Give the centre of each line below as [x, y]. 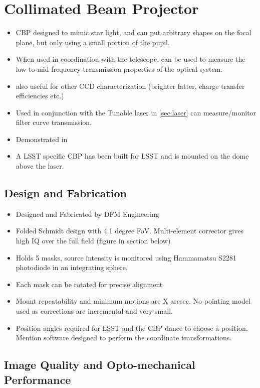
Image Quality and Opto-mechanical [100, 365]
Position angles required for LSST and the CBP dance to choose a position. [132, 328]
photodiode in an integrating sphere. [72, 267]
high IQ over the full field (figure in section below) [93, 241]
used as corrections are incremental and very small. [94, 311]
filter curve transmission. [54, 122]
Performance [38, 379]
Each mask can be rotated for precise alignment [89, 284]
